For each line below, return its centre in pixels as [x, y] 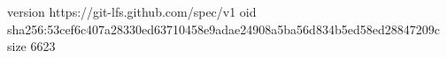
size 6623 [31, 46]
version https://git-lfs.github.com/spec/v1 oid [132, 11]
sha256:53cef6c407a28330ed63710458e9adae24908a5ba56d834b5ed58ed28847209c [223, 29]
